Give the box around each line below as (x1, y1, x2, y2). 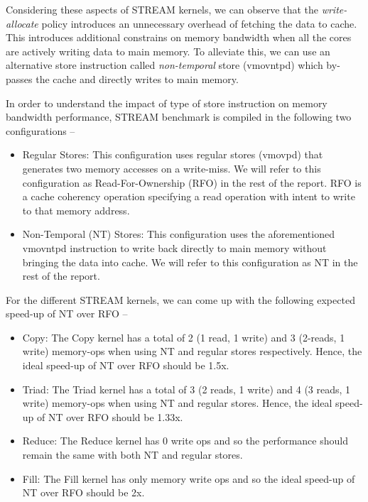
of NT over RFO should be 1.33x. (37, 409, 183, 424)
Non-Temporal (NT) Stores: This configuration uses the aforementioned (22, 227, 335, 241)
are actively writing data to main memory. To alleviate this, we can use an (6, 43, 330, 58)
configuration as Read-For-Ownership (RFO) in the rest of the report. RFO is (22, 175, 362, 190)
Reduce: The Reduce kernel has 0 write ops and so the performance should (22, 433, 348, 448)
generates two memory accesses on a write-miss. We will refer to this (22, 160, 321, 175)
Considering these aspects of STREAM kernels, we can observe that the (6, 2, 318, 16)
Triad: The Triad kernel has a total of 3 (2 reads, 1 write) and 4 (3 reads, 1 (22, 381, 351, 396)
